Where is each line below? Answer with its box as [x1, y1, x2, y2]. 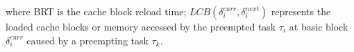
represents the [271, 4, 331, 18]
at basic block [289, 19, 348, 33]
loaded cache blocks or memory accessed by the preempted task [6, 19, 276, 33]
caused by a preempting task [26, 33, 149, 47]
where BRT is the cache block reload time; [6, 4, 187, 18]
